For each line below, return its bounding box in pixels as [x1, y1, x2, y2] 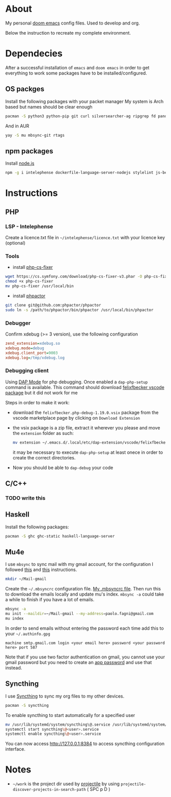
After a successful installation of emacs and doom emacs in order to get [5, 64, 150, 70]
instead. [5, 664, 22, 671]
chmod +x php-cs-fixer [5, 279, 53, 284]
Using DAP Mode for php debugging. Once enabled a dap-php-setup [5, 378, 148, 385]
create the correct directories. [12, 454, 76, 460]
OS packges [5, 85, 45, 93]
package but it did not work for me [5, 390, 78, 396]
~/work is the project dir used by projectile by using [12, 781, 120, 787]
